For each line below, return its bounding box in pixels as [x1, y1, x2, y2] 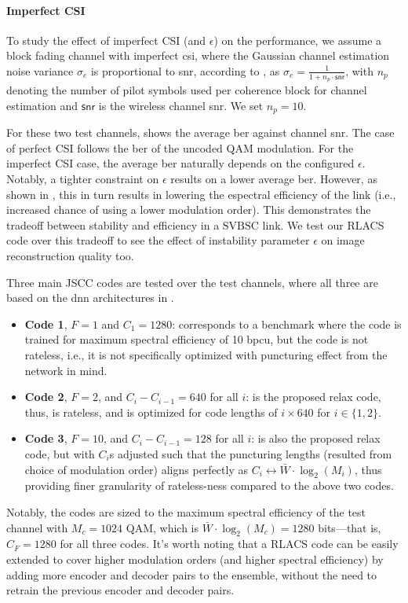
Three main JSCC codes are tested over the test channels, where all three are [6, 274, 378, 290]
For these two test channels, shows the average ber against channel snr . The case [6, 124, 395, 141]
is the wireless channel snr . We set [98, 97, 264, 113]
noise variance [6, 62, 74, 79]
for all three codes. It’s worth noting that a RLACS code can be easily [60, 535, 399, 552]
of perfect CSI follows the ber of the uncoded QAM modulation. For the [6, 139, 354, 156]
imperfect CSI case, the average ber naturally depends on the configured [6, 155, 355, 171]
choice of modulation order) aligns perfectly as [24, 461, 248, 477]
